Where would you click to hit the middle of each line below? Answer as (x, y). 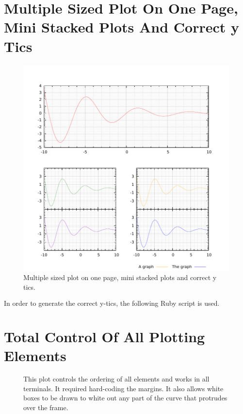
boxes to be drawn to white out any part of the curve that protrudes (125, 398)
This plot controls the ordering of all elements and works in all (116, 379)
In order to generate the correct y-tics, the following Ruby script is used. (112, 303)
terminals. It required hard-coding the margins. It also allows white (123, 388)
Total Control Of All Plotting (105, 337)
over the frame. (46, 407)
